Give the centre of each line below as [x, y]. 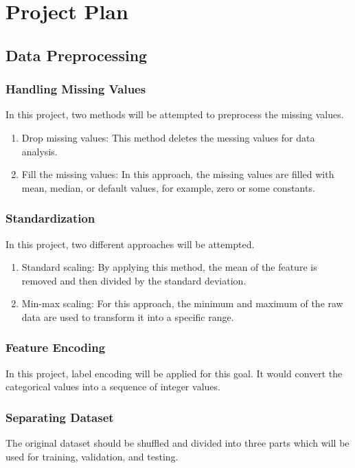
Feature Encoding [56, 347]
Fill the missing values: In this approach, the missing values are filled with [178, 174]
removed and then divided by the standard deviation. [134, 280]
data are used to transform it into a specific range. [128, 316]
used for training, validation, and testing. [92, 456]
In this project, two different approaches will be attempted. [130, 244]
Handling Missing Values [76, 89]
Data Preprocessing [77, 55]
